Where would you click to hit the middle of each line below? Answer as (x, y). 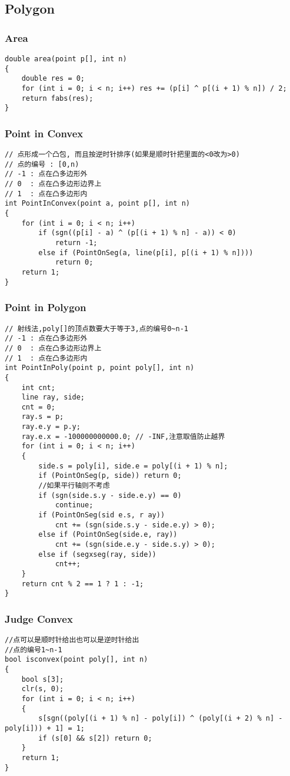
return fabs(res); (57, 98)
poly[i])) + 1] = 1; (45, 729)
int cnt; (38, 387)
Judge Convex (39, 618)
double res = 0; (53, 79)
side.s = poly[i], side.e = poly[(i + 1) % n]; (133, 466)
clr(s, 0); (43, 689)
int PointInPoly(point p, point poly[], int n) (100, 368)
